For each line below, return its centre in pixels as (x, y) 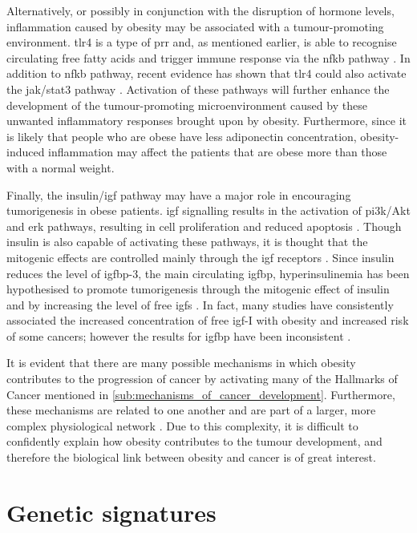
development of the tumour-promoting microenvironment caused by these (187, 105)
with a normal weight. (61, 167)
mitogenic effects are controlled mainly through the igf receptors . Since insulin (200, 257)
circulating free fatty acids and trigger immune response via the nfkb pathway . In (208, 57)
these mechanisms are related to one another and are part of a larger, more (191, 410)
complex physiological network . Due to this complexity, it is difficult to (182, 425)
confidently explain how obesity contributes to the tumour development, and (194, 441)
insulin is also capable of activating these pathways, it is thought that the (187, 242)
